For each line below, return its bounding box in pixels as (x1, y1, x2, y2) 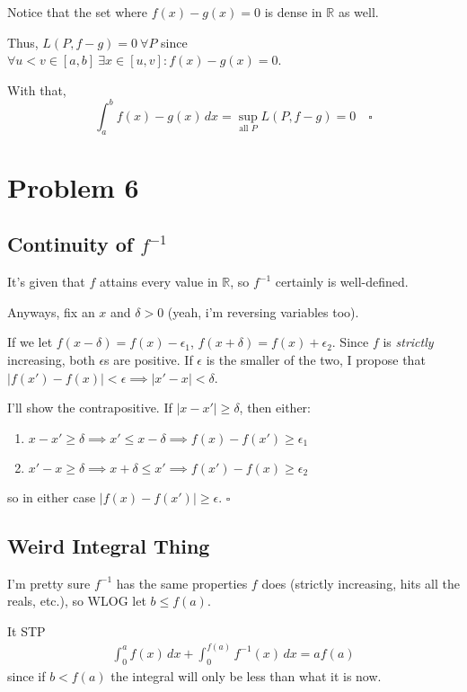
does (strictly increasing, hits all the (261, 573, 460, 592)
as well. (338, 3, 379, 21)
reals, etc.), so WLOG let (7, 591, 146, 610)
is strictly (383, 333, 434, 351)
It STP (7, 621, 46, 640)
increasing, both (7, 350, 95, 369)
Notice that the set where (7, 3, 148, 21)
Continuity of (7, 230, 134, 258)
